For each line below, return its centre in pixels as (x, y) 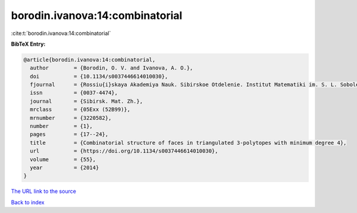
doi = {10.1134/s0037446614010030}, (99, 76)
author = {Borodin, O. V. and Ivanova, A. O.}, (112, 68)
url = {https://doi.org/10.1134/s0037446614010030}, (124, 151)
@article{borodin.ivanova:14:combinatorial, (90, 60)
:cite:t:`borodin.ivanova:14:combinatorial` (61, 33)
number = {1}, (62, 126)
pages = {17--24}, (69, 134)
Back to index (28, 202)
